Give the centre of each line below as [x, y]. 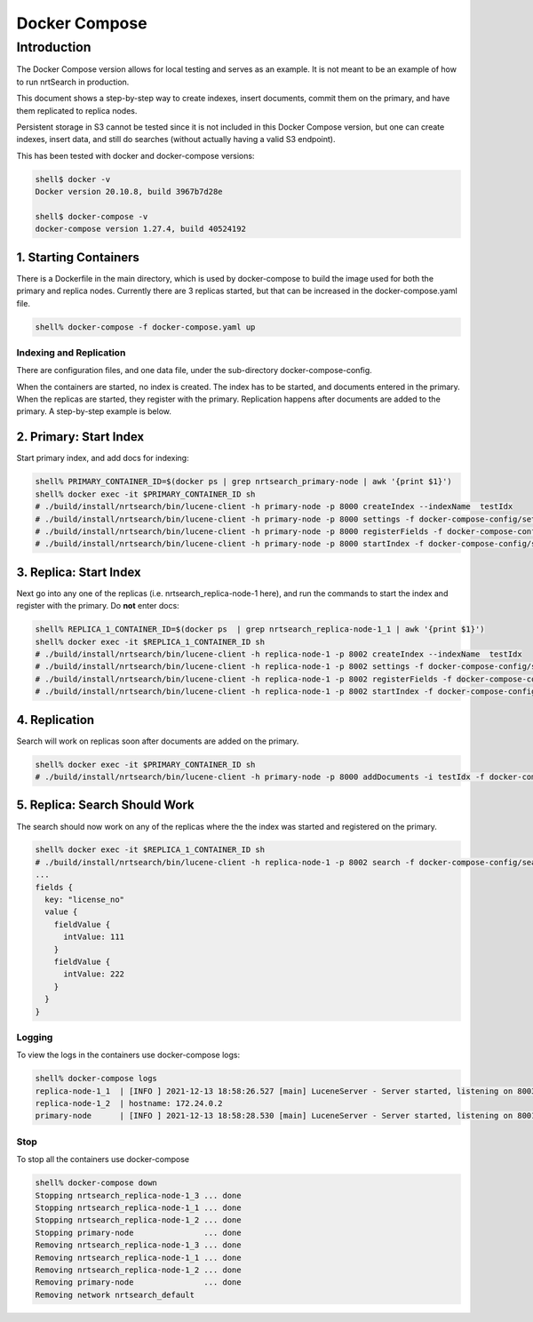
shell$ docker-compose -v [91, 216]
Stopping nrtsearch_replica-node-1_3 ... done [138, 1195]
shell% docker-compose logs [96, 1079]
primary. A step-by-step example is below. [94, 411]
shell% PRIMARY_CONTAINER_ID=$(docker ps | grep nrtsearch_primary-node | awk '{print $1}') [243, 482]
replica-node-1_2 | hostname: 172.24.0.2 [129, 1103]
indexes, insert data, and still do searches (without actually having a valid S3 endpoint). [176, 139]
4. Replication [56, 720]
